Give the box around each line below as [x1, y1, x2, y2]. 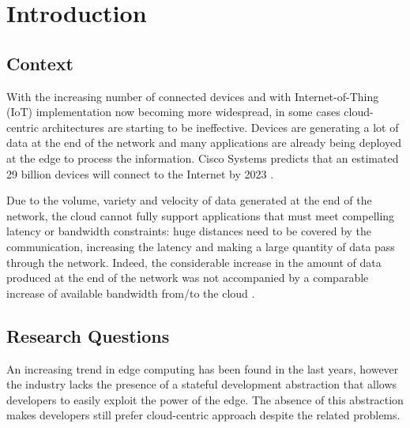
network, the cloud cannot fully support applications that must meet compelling [6, 207, 395, 223]
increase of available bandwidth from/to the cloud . [6, 284, 255, 301]
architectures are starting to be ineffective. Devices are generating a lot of [42, 118, 399, 135]
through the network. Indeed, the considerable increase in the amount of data [6, 253, 382, 270]
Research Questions [6, 323, 170, 347]
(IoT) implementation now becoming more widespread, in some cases [6, 103, 340, 120]
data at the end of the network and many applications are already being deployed [6, 134, 401, 151]
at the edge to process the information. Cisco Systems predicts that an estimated [6, 149, 399, 166]
